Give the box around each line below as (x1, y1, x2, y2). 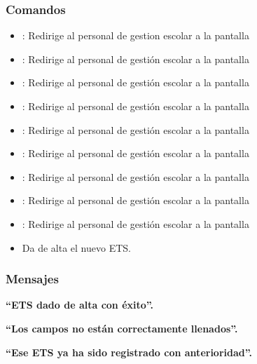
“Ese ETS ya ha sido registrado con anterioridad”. (6, 344, 252, 359)
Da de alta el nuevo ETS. (22, 240, 131, 255)
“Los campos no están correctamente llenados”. (6, 321, 238, 335)
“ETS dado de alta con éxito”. (6, 297, 154, 312)
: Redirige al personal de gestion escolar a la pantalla (22, 28, 249, 43)
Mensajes (6, 270, 59, 288)
